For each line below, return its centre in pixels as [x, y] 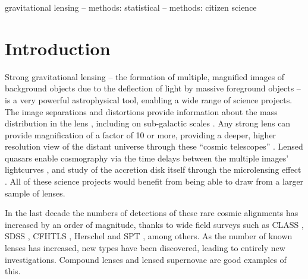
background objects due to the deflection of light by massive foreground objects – [153, 88]
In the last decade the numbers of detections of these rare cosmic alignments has [152, 213]
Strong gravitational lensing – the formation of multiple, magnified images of [145, 76]
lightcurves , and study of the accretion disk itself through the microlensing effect [153, 169]
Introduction [58, 48]
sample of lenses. [35, 193]
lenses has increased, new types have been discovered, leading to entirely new [145, 248]
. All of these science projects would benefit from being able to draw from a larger [154, 181]
